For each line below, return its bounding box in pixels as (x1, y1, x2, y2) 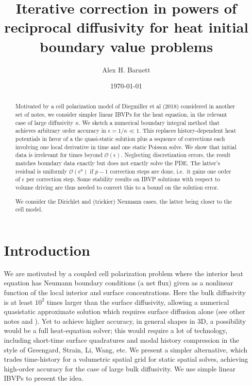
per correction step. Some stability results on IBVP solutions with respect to (26, 175, 220, 183)
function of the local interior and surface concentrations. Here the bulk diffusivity (4, 287, 246, 298)
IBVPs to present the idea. (4, 373, 84, 383)
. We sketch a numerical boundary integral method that (79, 118, 220, 126)
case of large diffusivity (15, 118, 74, 126)
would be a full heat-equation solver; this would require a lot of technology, (4, 325, 227, 335)
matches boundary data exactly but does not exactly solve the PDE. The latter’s (15, 159, 220, 167)
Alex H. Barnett (102, 64, 151, 74)
